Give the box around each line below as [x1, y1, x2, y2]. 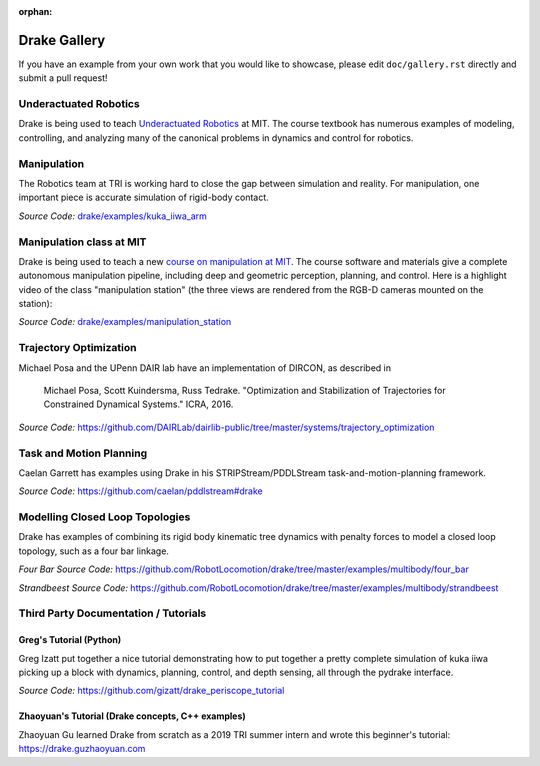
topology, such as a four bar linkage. [18, 545, 170, 557]
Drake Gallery [18, 31, 106, 49]
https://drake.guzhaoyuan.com [18, 743, 146, 755]
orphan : [18, 6, 53, 17]
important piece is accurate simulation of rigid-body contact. [18, 191, 269, 204]
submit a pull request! [18, 72, 108, 84]
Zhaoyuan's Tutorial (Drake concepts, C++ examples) [18, 710, 247, 722]
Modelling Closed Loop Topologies [18, 510, 191, 524]
